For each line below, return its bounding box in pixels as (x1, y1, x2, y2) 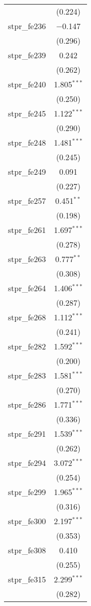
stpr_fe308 (8, 544, 46, 556)
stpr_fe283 (8, 370, 46, 381)
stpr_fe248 (8, 137, 46, 148)
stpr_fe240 (8, 78, 46, 90)
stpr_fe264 (8, 282, 46, 294)
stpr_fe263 (8, 253, 46, 265)
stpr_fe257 (8, 195, 46, 206)
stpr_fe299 (8, 486, 46, 498)
